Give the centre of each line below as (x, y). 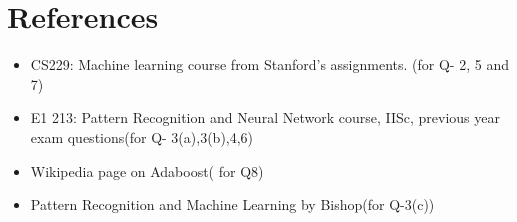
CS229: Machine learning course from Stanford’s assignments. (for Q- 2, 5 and (269, 64)
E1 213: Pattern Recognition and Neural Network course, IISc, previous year (265, 117)
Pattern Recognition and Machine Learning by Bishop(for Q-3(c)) (232, 204)
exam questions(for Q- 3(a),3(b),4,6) (142, 136)
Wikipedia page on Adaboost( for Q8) (147, 170)
